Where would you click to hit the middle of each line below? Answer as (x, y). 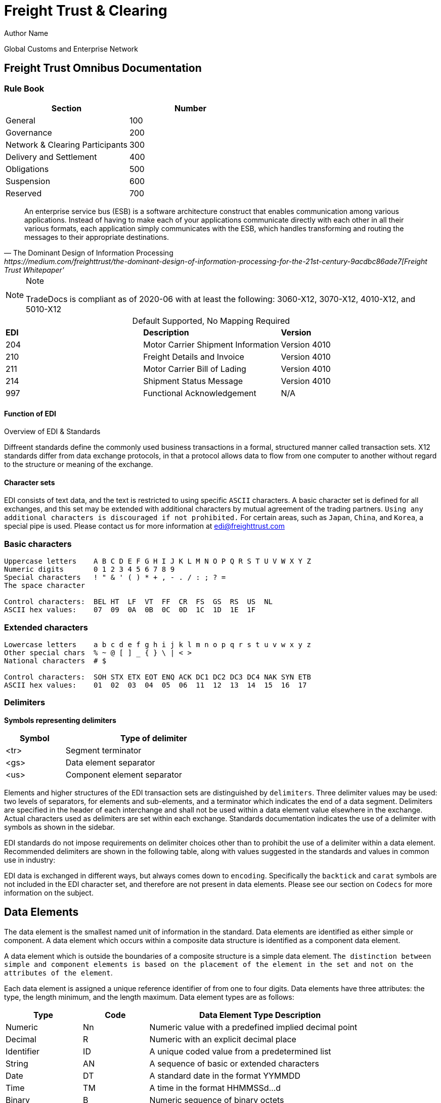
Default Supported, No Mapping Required (211, 321)
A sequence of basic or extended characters (234, 1063)
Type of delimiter (154, 738)
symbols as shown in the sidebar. (59, 827)
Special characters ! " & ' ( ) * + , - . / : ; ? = (115, 578)
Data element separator (110, 762)
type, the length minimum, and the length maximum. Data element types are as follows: (149, 997)
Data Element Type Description (260, 1015)
